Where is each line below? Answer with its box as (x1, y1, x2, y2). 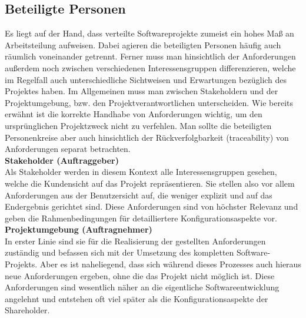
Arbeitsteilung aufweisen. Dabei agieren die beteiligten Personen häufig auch (5, 38, 281, 51)
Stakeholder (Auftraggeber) (5, 154, 119, 166)
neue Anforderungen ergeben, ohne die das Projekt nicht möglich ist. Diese (5, 269, 275, 281)
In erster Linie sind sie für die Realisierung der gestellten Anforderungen (5, 234, 266, 247)
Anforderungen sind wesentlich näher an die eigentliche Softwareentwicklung (5, 281, 280, 293)
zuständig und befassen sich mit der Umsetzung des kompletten (5, 246, 234, 259)
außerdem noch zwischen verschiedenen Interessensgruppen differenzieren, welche (5, 61, 296, 74)
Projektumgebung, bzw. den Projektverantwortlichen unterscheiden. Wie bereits (5, 96, 294, 108)
